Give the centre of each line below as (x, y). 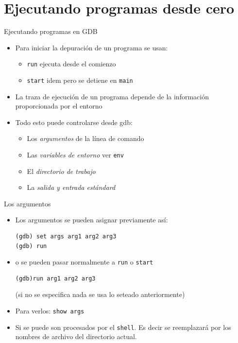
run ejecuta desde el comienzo (71, 64)
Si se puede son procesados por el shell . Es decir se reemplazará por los (123, 327)
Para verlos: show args (50, 311)
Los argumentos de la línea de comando (85, 138)
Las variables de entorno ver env (75, 155)
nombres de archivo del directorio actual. (76, 336)
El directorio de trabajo (61, 171)
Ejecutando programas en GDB (51, 31)
